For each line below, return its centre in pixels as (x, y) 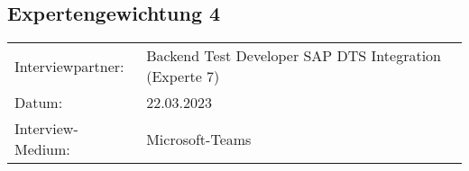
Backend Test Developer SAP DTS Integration (294, 56)
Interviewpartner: (69, 66)
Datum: (39, 103)
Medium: (42, 149)
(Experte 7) (183, 76)
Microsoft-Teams (199, 139)
